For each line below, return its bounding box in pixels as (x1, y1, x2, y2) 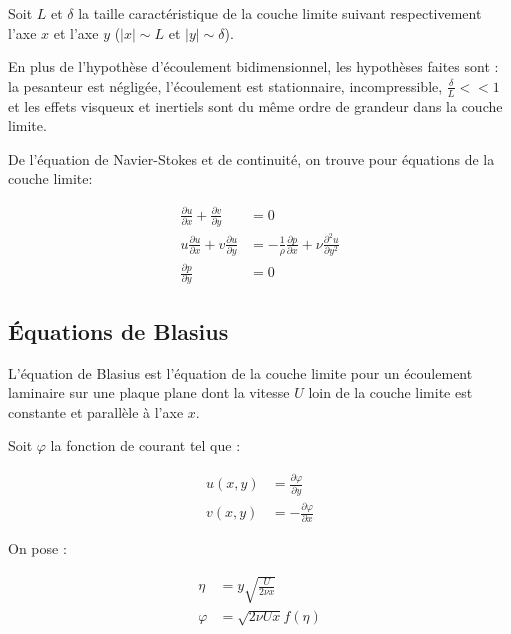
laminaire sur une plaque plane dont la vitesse (8, 382, 290, 403)
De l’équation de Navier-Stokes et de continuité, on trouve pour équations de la (8, 148, 495, 169)
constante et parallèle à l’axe (8, 401, 184, 422)
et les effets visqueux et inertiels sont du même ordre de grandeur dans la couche (8, 95, 503, 116)
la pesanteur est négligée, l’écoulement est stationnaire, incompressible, (8, 75, 443, 96)
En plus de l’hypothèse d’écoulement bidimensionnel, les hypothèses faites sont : (8, 56, 499, 77)
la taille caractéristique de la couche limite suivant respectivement (78, 3, 482, 23)
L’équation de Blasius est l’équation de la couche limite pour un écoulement (8, 362, 473, 383)
